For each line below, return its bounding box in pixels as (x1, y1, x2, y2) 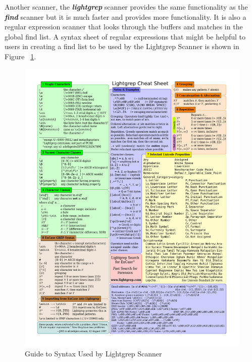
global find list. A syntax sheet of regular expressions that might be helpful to (5, 31, 245, 42)
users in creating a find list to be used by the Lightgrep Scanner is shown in (5, 41, 239, 52)
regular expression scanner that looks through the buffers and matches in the (5, 21, 243, 32)
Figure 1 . (5, 51, 36, 61)
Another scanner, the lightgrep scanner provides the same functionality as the (5, 2, 248, 12)
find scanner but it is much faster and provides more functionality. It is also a (5, 11, 246, 22)
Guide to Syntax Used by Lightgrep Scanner (25, 348, 162, 359)
